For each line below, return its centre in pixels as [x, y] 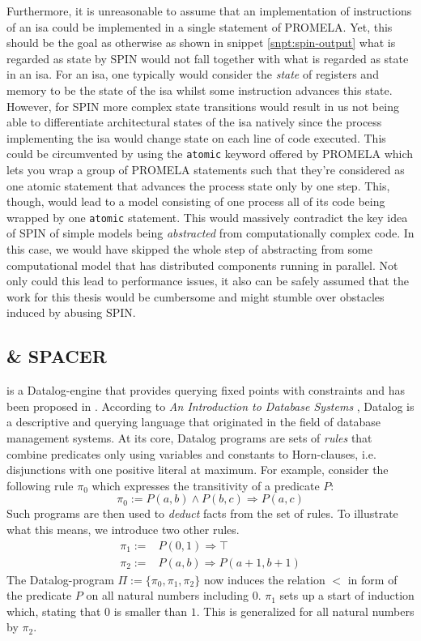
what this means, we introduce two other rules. [123, 529]
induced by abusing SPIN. [71, 312]
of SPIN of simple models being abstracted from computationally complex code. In [210, 233]
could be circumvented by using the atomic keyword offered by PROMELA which [210, 154]
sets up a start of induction [347, 595]
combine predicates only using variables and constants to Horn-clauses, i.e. [191, 453]
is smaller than [151, 611]
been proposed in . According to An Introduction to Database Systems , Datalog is [210, 406]
